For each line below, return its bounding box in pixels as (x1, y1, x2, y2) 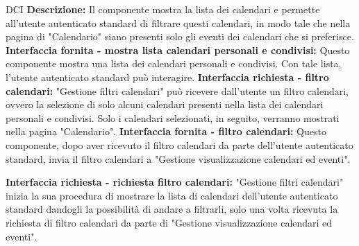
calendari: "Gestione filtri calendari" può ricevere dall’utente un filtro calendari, (6, 83, 349, 98)
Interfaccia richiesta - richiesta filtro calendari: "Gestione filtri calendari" (6, 175, 344, 189)
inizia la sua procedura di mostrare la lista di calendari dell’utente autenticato (6, 188, 338, 202)
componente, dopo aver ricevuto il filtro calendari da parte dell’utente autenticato (6, 137, 353, 152)
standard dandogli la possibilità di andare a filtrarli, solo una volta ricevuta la (6, 202, 338, 216)
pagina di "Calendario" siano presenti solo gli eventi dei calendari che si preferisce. (6, 29, 354, 44)
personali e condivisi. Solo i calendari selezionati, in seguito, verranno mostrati (6, 110, 340, 125)
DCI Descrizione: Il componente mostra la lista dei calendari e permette (6, 2, 320, 16)
